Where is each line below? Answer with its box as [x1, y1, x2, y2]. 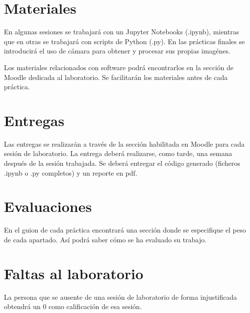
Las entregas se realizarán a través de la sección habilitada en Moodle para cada [4, 138, 245, 149]
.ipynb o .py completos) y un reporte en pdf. [4, 167, 138, 178]
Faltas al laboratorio [4, 263, 144, 283]
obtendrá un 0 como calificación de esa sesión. [4, 301, 142, 312]
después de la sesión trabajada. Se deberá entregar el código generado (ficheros [4, 158, 241, 168]
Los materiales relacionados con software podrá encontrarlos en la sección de [4, 62, 234, 72]
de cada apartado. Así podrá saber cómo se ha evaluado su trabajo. [4, 234, 207, 244]
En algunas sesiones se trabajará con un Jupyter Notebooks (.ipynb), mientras [4, 26, 239, 37]
